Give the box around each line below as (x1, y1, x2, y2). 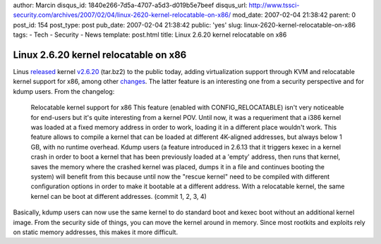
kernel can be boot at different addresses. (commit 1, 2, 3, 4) (30, 192, 207, 200)
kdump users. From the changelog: (13, 87, 115, 95)
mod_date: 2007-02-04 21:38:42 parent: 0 (232, 11, 356, 19)
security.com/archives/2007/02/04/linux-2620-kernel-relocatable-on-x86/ (13, 11, 231, 19)
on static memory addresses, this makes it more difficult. (13, 228, 179, 236)
